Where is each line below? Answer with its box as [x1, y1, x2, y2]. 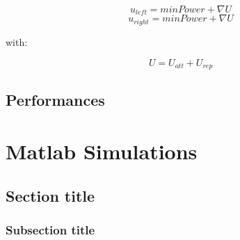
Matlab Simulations [6, 136, 198, 165]
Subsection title [6, 221, 95, 238]
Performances [6, 89, 105, 111]
